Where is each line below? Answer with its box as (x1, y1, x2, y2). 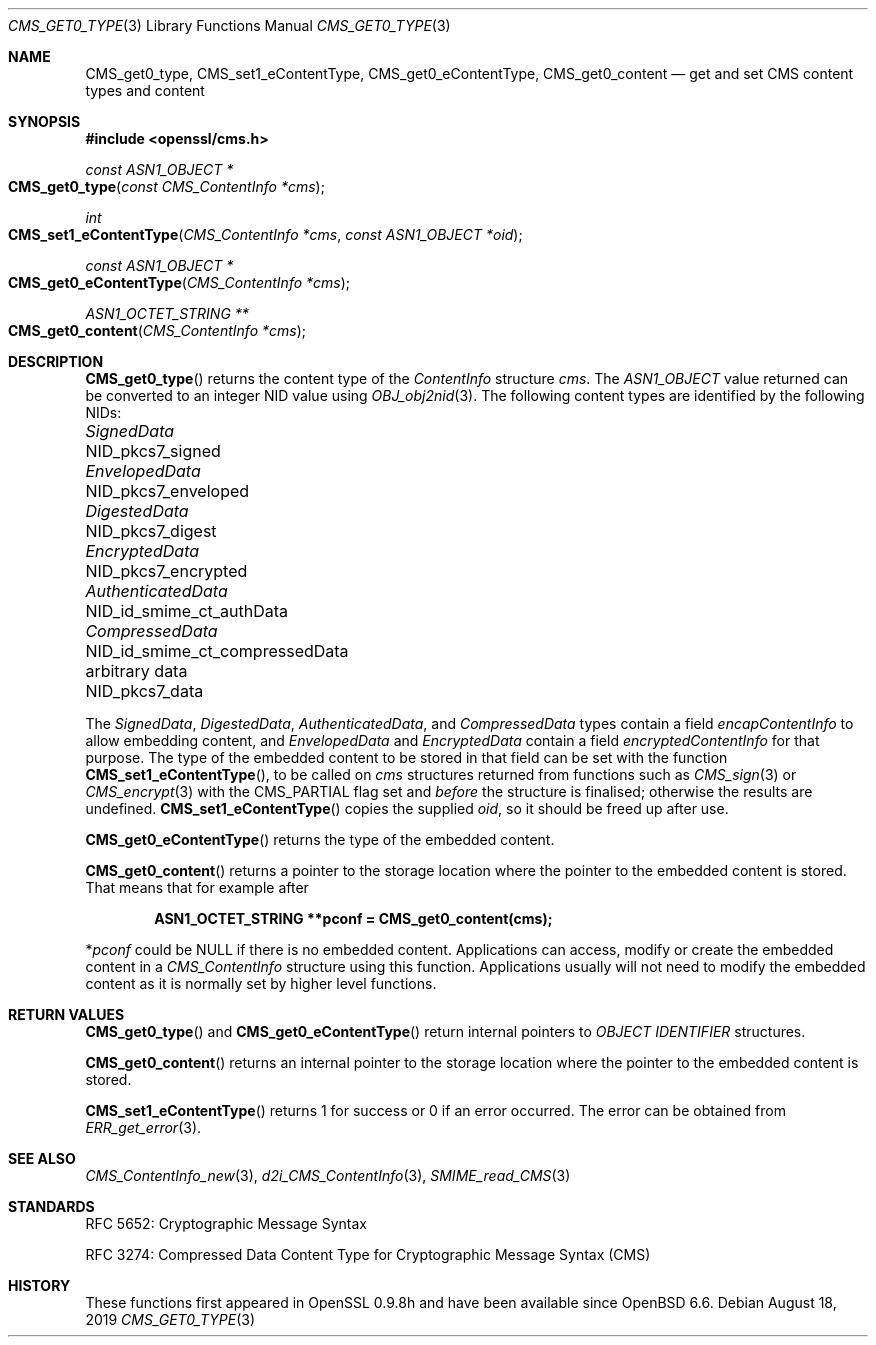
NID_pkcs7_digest (85, 521, 217, 541)
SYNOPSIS (8, 113, 81, 130)
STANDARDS (8, 1198, 95, 1215)
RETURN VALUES (8, 1006, 125, 1023)
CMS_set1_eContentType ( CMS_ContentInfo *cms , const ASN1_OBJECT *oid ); (8, 226, 523, 243)
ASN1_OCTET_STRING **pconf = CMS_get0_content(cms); (154, 910, 553, 927)
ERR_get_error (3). (85, 1119, 202, 1136)
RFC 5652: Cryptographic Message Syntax (85, 1215, 367, 1232)
